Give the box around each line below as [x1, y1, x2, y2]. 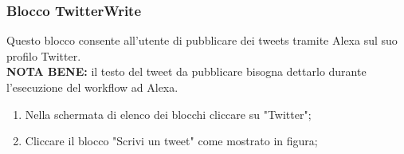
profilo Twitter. [6, 47, 81, 64]
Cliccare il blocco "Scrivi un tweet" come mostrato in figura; [25, 132, 318, 149]
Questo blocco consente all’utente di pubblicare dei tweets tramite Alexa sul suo [6, 32, 398, 49]
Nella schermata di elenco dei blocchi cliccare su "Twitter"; [25, 105, 312, 122]
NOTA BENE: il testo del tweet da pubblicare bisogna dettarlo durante [6, 63, 367, 80]
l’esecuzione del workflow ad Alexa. [6, 79, 178, 95]
